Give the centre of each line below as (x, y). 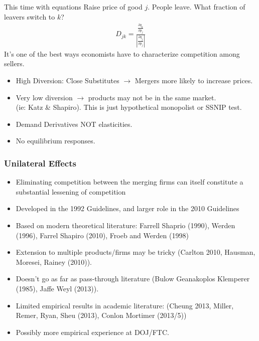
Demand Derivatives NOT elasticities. (74, 124)
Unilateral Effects (40, 163)
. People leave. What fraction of (197, 7)
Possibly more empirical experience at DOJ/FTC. (92, 332)
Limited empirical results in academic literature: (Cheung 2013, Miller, (125, 305)
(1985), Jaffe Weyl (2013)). (57, 288)
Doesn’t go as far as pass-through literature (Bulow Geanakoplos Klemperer (133, 279)
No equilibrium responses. (55, 141)
